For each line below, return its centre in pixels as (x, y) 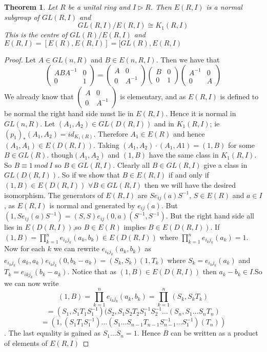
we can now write (32, 283)
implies (135, 227)
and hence (189, 133)
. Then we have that (188, 59)
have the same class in (184, 155)
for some (241, 145)
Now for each (25, 248)
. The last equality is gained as (53, 333)
